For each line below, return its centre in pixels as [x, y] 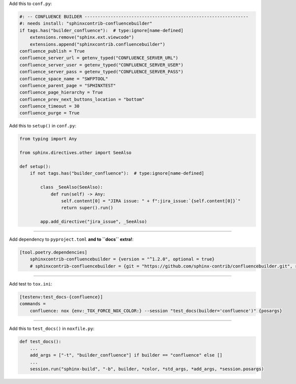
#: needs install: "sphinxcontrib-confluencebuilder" [86, 24]
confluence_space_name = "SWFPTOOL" [64, 79]
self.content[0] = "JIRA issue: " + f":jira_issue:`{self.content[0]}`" [151, 201]
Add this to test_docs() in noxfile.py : [52, 328]
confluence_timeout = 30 [50, 106]
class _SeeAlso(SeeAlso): [72, 187]
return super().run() [87, 208]
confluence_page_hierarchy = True [61, 93]
